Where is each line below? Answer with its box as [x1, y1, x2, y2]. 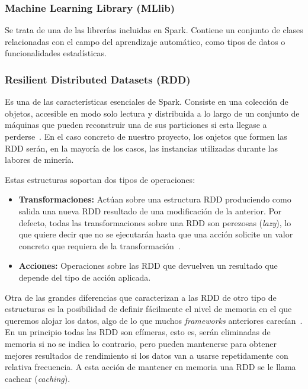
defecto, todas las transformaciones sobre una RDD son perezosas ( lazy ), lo [18, 216, 291, 229]
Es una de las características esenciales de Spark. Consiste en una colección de [5, 95, 288, 108]
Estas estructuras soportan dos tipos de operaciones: [5, 173, 195, 185]
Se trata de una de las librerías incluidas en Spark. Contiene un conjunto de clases [5, 24, 303, 36]
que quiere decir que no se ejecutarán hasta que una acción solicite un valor [18, 228, 293, 240]
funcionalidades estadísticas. [5, 47, 107, 59]
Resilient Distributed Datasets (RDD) [5, 72, 191, 86]
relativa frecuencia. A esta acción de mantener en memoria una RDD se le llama [5, 361, 296, 373]
